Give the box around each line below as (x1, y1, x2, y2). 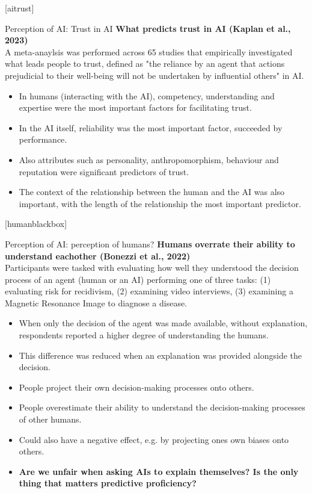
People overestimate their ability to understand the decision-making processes (19, 401, 305, 414)
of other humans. (19, 413, 82, 426)
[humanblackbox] (5, 217, 67, 230)
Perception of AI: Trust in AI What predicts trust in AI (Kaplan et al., (5, 22, 291, 34)
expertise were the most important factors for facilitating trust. (19, 101, 252, 114)
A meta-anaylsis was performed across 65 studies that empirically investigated (5, 45, 293, 58)
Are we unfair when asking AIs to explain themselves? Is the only (19, 465, 299, 477)
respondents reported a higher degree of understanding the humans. (19, 329, 269, 341)
